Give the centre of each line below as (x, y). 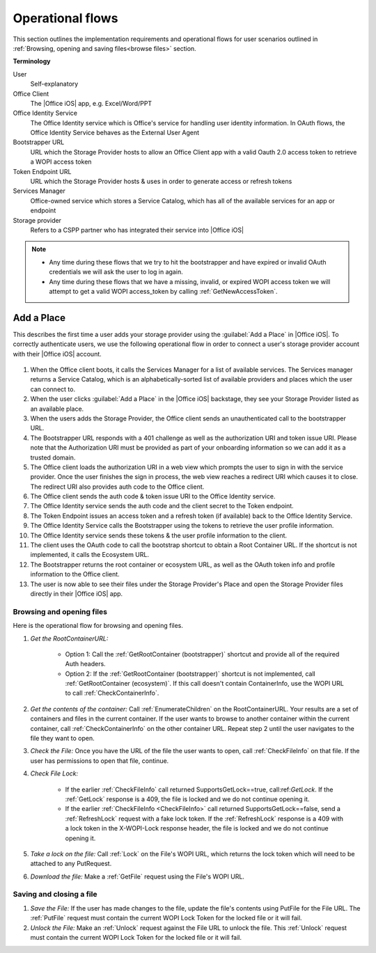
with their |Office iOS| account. (57, 354)
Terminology (32, 61)
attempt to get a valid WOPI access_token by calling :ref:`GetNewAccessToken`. (163, 291)
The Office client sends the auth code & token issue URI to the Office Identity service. (153, 496)
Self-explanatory (54, 84)
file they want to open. (62, 739)
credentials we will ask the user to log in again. (116, 272)
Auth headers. (85, 664)
